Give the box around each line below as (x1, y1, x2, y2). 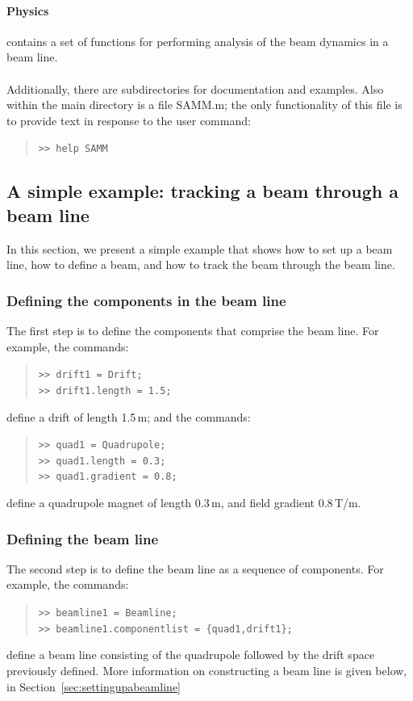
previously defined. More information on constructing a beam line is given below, (6, 661, 407, 678)
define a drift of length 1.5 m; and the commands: (6, 408, 251, 425)
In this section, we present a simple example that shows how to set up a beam (6, 240, 393, 257)
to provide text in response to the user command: (6, 111, 251, 128)
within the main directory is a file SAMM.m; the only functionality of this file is (6, 96, 403, 113)
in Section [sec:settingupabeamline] (6, 678, 181, 695)
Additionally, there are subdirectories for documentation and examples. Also (6, 80, 384, 97)
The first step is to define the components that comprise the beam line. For (6, 322, 379, 339)
